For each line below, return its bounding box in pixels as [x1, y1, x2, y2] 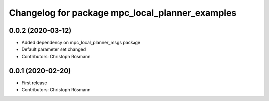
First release [21, 80, 47, 86]
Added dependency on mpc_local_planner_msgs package [21, 40, 141, 46]
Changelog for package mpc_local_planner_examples [9, 7, 237, 18]
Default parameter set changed [21, 46, 86, 52]
